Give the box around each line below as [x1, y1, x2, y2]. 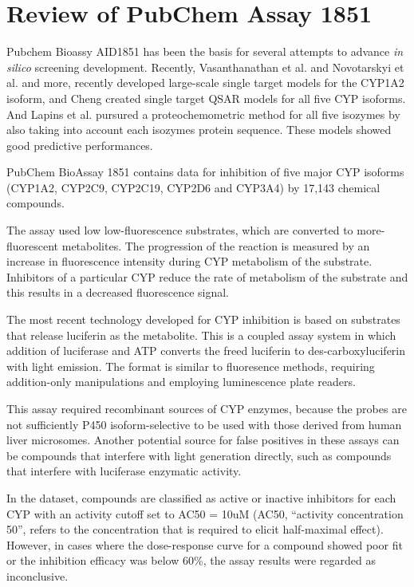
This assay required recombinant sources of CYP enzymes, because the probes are [6, 400, 407, 416]
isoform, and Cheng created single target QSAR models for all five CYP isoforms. [6, 89, 406, 106]
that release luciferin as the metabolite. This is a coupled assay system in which [6, 326, 396, 343]
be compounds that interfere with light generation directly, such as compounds [6, 447, 392, 463]
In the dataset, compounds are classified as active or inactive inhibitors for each [6, 489, 396, 506]
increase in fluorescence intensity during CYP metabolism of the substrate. [6, 253, 373, 270]
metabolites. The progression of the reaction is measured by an [61, 237, 370, 254]
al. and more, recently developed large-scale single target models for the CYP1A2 [6, 74, 404, 91]
